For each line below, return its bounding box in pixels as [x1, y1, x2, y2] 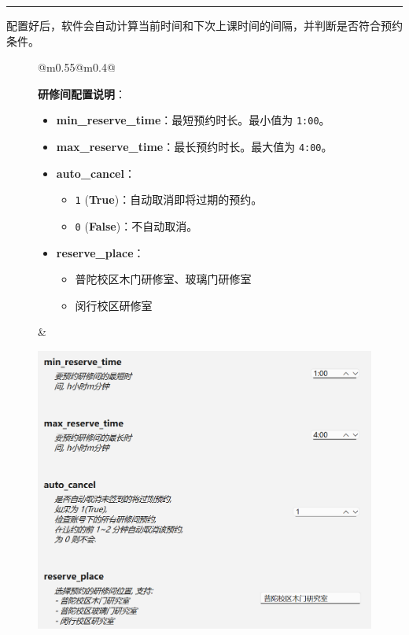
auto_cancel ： [56, 164, 135, 181]
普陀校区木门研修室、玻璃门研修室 [75, 271, 252, 287]
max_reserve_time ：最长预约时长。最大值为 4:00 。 [56, 138, 333, 155]
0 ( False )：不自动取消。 [75, 217, 198, 234]
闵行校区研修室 [75, 297, 153, 313]
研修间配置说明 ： [38, 85, 126, 102]
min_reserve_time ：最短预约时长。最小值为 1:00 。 [56, 112, 330, 128]
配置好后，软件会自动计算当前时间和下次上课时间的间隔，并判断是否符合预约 [6, 17, 403, 33]
